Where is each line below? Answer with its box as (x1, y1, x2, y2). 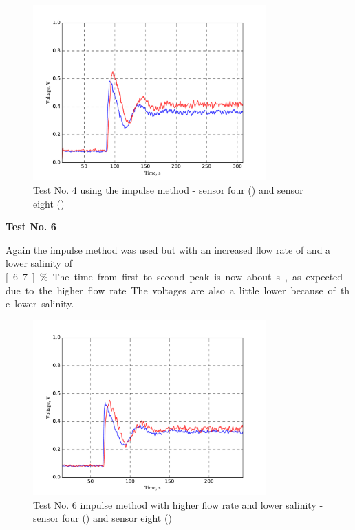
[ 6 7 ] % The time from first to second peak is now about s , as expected (6, 269, 343, 283)
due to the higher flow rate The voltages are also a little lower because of (6, 283, 336, 297)
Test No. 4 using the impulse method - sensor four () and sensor (33, 182, 303, 197)
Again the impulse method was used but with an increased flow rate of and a (6, 242, 331, 256)
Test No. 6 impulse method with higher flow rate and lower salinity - (33, 497, 323, 511)
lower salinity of (6, 256, 72, 270)
